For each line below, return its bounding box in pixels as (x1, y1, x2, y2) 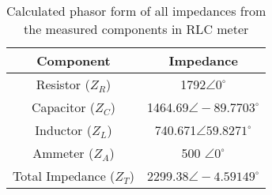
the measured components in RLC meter (24, 20, 249, 38)
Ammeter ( (32, 144, 94, 162)
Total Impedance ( (13, 167, 115, 185)
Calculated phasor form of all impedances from (6, 2, 266, 20)
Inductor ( (35, 121, 92, 139)
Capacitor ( (31, 98, 95, 116)
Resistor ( (36, 75, 90, 93)
